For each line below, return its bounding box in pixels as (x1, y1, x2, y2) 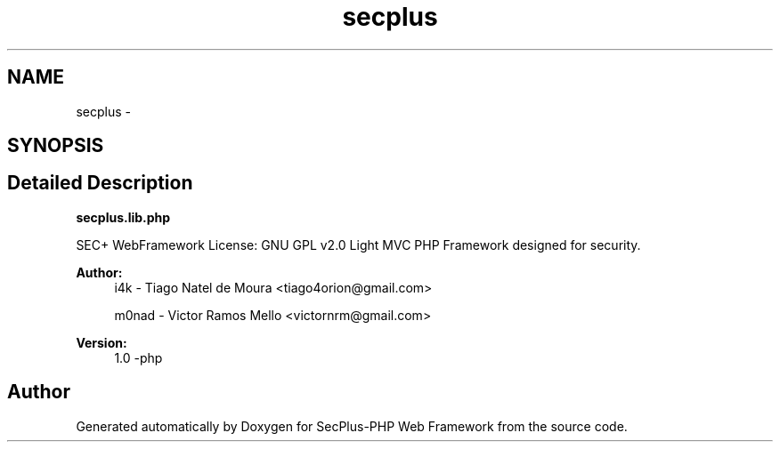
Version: (76, 334, 127, 350)
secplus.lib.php (76, 209, 171, 225)
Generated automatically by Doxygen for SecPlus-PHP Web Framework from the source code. (76, 418, 628, 434)
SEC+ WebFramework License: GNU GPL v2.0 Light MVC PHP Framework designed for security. (76, 237, 641, 253)
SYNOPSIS (7, 134, 104, 157)
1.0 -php (114, 349, 163, 365)
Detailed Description (7, 172, 193, 195)
